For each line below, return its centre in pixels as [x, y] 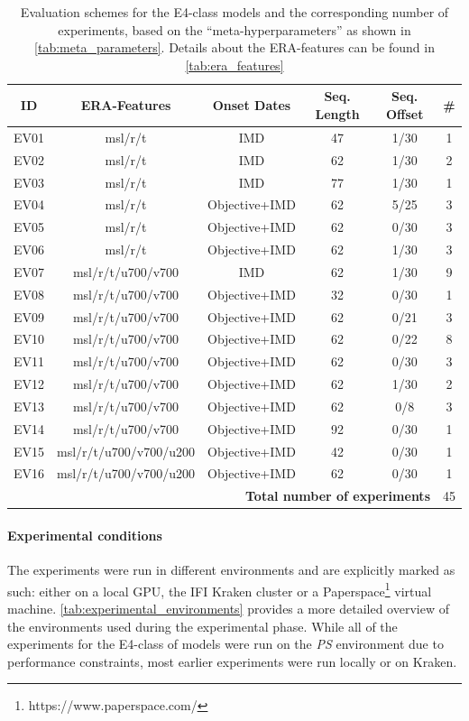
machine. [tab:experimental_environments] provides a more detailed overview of [228, 609]
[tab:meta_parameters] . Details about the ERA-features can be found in [234, 47]
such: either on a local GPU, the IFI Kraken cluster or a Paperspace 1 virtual [220, 589]
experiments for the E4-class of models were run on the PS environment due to [225, 644]
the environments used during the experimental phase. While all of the [202, 626]
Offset [405, 113]
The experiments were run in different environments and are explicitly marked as [231, 570]
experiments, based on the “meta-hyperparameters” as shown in [234, 29]
